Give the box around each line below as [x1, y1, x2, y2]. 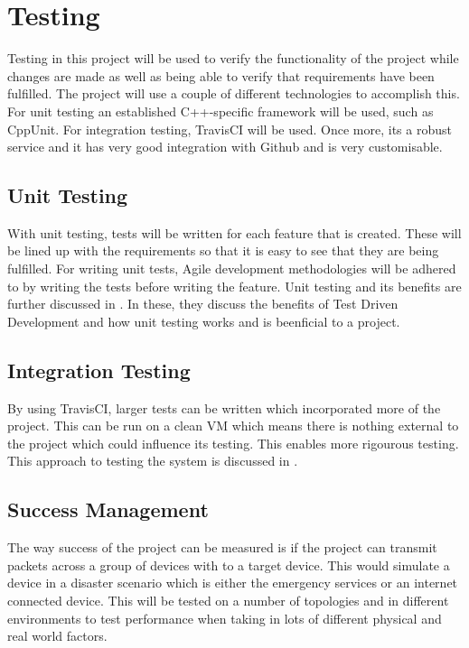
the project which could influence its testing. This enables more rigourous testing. [7, 433, 459, 452]
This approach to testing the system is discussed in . [7, 451, 298, 470]
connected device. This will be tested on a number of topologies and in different [7, 591, 449, 610]
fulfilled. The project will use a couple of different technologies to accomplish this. [7, 84, 460, 103]
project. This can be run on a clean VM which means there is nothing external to [7, 416, 459, 435]
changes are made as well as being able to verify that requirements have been [7, 66, 435, 85]
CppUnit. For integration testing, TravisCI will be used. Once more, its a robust [7, 119, 452, 138]
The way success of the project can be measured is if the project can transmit [7, 538, 437, 557]
